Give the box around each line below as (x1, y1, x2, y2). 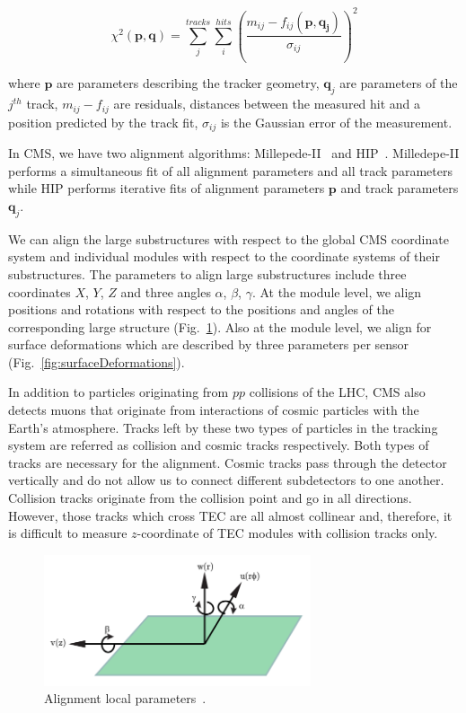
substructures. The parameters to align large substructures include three (8, 264, 407, 283)
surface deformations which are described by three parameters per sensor (8, 335, 409, 354)
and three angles (120, 282, 211, 301)
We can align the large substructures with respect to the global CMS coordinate (8, 229, 449, 248)
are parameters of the (339, 74, 458, 92)
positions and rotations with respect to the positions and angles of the (8, 300, 394, 319)
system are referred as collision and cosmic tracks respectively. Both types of (8, 436, 429, 454)
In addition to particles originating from (8, 383, 229, 401)
